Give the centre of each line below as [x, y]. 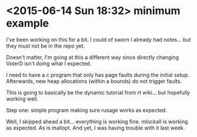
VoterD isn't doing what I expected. [49, 64]
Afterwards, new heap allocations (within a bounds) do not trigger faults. [94, 81]
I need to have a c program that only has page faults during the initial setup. [98, 75]
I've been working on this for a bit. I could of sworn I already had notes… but [98, 39]
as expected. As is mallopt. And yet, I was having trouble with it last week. [96, 128]
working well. [22, 99]
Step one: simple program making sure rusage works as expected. [86, 110]
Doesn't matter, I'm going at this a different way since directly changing [93, 57]
